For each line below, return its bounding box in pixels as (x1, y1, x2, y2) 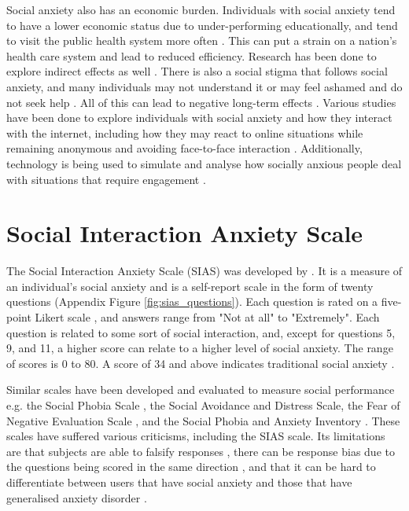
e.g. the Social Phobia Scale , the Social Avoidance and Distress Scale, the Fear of (6, 397, 400, 413)
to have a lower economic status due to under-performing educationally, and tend (6, 17, 398, 33)
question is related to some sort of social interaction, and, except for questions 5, (6, 324, 396, 340)
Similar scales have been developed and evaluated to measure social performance (6, 381, 395, 398)
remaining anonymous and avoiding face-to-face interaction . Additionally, (6, 140, 363, 156)
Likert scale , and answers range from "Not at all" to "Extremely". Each (35, 309, 380, 325)
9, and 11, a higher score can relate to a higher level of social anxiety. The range (6, 340, 393, 356)
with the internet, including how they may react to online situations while (6, 124, 363, 141)
